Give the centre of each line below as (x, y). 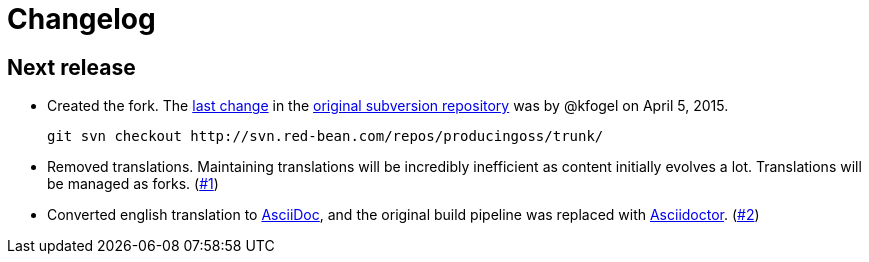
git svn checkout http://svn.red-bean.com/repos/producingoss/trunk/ (325, 136)
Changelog (81, 19)
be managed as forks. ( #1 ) (133, 184)
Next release (71, 67)
